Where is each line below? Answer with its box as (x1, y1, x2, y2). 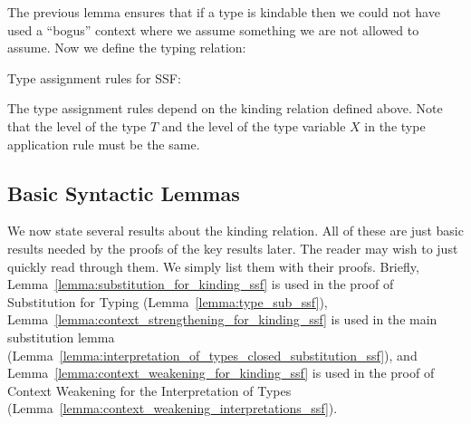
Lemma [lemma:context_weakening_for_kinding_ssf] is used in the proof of (7, 363, 435, 382)
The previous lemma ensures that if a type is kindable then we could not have (7, 3, 440, 21)
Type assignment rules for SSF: (7, 68, 181, 87)
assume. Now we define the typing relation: (7, 38, 246, 57)
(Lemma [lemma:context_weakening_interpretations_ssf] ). (7, 399, 338, 418)
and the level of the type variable (161, 116, 346, 135)
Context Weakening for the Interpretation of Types (7, 381, 292, 400)
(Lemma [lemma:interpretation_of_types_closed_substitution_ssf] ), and (7, 345, 418, 364)
